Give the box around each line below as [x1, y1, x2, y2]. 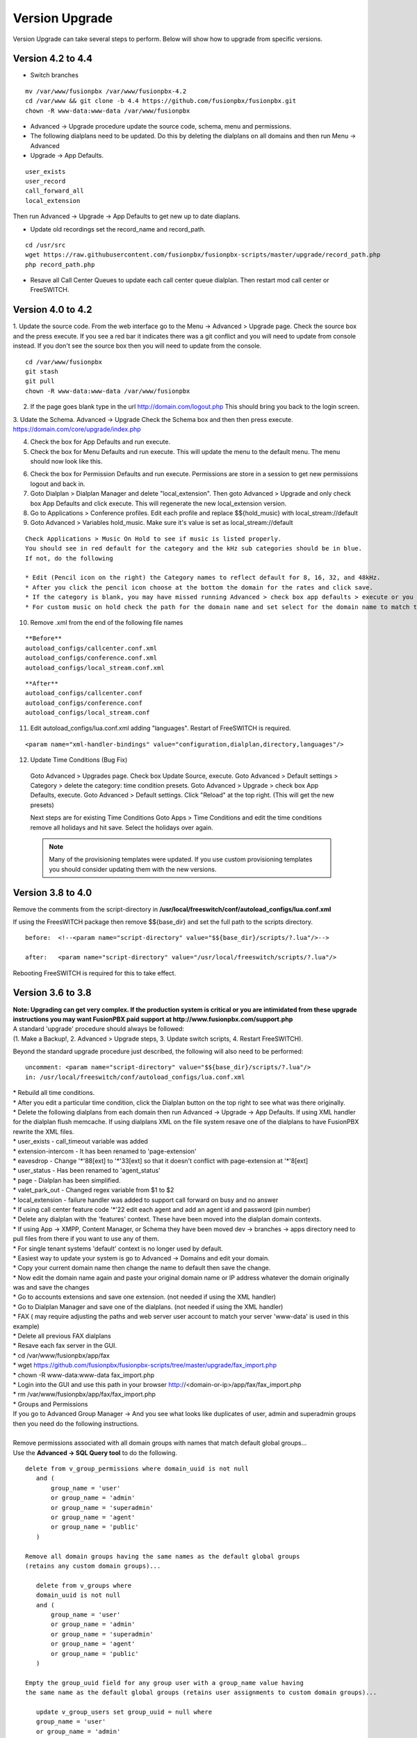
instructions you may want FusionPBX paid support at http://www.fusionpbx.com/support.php [13, 1015, 293, 1023]
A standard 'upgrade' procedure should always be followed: [13, 1025, 184, 1033]
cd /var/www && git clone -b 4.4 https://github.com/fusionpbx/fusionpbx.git [25, 97, 297, 105]
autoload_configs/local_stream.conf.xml [25, 664, 165, 672]
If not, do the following [25, 554, 114, 562]
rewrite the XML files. [13, 1127, 74, 1136]
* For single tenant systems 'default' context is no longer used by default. [13, 1244, 224, 1253]
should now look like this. [30, 457, 103, 466]
